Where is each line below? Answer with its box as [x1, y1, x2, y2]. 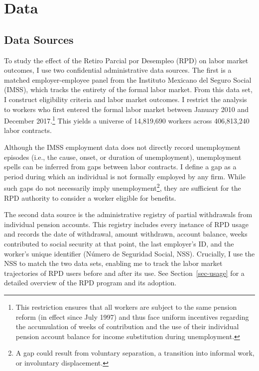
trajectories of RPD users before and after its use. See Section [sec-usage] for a [4, 267, 245, 278]
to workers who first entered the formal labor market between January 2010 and [4, 104, 249, 114]
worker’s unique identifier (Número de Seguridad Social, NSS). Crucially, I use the [4, 248, 255, 258]
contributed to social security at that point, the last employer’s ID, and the [4, 238, 234, 248]
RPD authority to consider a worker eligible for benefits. [4, 192, 176, 203]
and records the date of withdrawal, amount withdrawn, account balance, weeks [4, 229, 248, 239]
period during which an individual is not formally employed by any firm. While [4, 171, 246, 181]
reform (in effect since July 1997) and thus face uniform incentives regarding [15, 311, 249, 322]
